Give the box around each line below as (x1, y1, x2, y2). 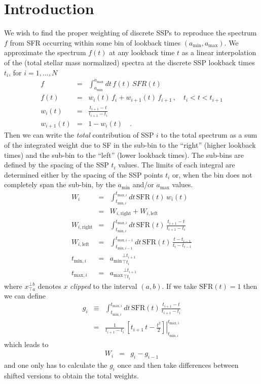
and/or (132, 179, 154, 190)
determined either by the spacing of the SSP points (4, 169, 163, 180)
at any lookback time (109, 47, 175, 58)
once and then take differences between (117, 360, 239, 370)
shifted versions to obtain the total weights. (4, 370, 139, 380)
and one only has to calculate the (4, 360, 107, 370)
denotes (38, 280, 61, 291)
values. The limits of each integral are (118, 159, 235, 170)
